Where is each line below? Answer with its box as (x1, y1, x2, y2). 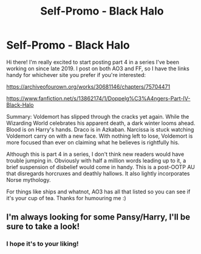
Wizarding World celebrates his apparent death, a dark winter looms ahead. (6, 119, 196, 127)
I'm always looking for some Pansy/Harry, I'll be (6, 212, 191, 222)
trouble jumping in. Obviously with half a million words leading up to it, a (6, 156, 186, 164)
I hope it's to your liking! (6, 239, 79, 248)
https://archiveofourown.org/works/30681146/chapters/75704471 (6, 83, 171, 90)
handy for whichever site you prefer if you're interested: (6, 71, 146, 78)
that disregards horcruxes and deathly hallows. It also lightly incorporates (6, 170, 190, 177)
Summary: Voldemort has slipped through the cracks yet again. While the (6, 113, 189, 120)
